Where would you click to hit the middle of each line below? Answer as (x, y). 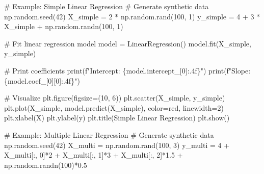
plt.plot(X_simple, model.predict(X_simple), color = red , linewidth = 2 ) (114, 107)
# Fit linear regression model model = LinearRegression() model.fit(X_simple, (128, 43)
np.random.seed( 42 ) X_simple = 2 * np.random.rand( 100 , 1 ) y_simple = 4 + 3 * (132, 16)
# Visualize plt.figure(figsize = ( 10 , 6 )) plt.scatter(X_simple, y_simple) (115, 98)
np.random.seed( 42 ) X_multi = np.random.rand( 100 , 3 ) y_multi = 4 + (117, 145)
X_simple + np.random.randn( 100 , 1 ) (64, 26)
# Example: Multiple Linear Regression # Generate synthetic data (109, 134)
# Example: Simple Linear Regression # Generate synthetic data (107, 6)
